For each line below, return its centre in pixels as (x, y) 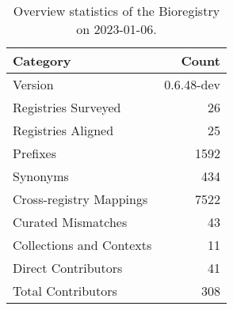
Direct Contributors (68, 268)
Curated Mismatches (70, 222)
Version (33, 84)
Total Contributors (65, 291)
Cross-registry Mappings (80, 199)
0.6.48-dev (192, 84)
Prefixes (35, 153)
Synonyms (41, 176)
